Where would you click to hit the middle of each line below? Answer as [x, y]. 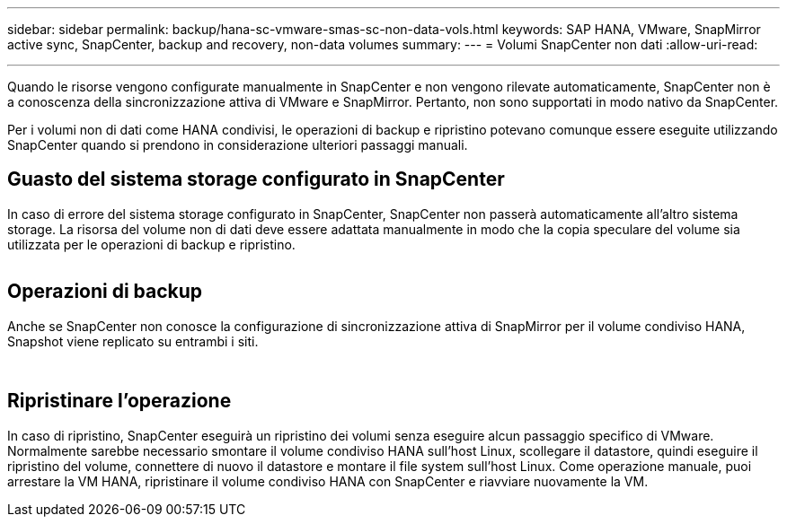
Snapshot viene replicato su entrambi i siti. [133, 341]
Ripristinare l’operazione [119, 401]
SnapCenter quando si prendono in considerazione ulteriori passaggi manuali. [238, 145]
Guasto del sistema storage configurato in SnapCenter [256, 179]
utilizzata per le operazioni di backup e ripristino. [151, 244]
